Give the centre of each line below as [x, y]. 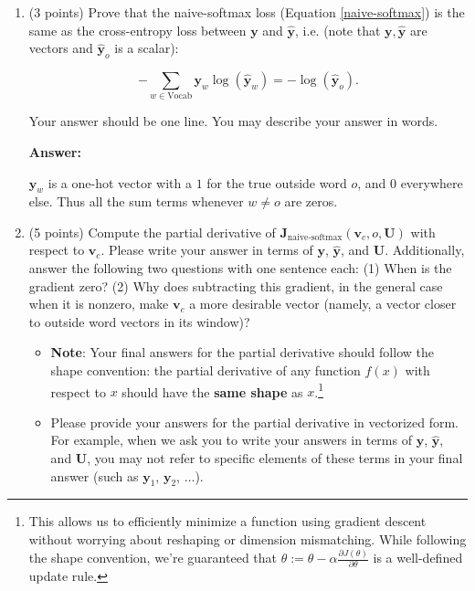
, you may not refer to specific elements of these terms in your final [275, 458]
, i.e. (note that [338, 30]
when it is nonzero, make [99, 304]
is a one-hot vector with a [120, 182]
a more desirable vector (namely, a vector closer [323, 304]
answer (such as [95, 475]
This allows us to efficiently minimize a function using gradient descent [227, 521]
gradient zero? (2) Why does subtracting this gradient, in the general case [236, 285]
